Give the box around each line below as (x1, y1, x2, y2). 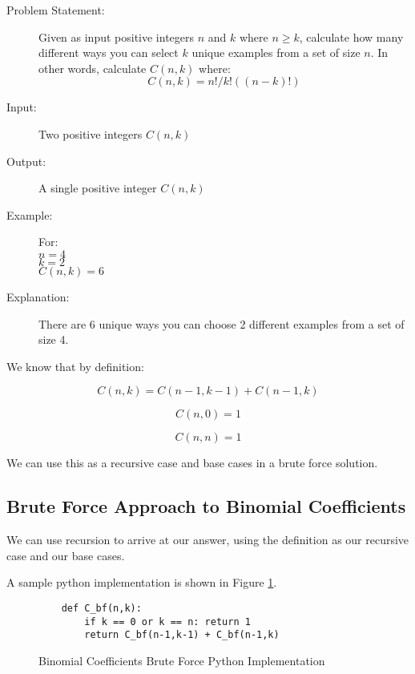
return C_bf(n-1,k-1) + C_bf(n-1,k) (84, 629, 280, 641)
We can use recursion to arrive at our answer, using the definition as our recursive (6, 531, 409, 548)
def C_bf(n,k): (61, 602, 142, 614)
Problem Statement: (6, 2, 105, 18)
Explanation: (6, 288, 70, 305)
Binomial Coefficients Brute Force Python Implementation (38, 652, 325, 668)
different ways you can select (38, 44, 179, 61)
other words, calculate (38, 59, 147, 76)
